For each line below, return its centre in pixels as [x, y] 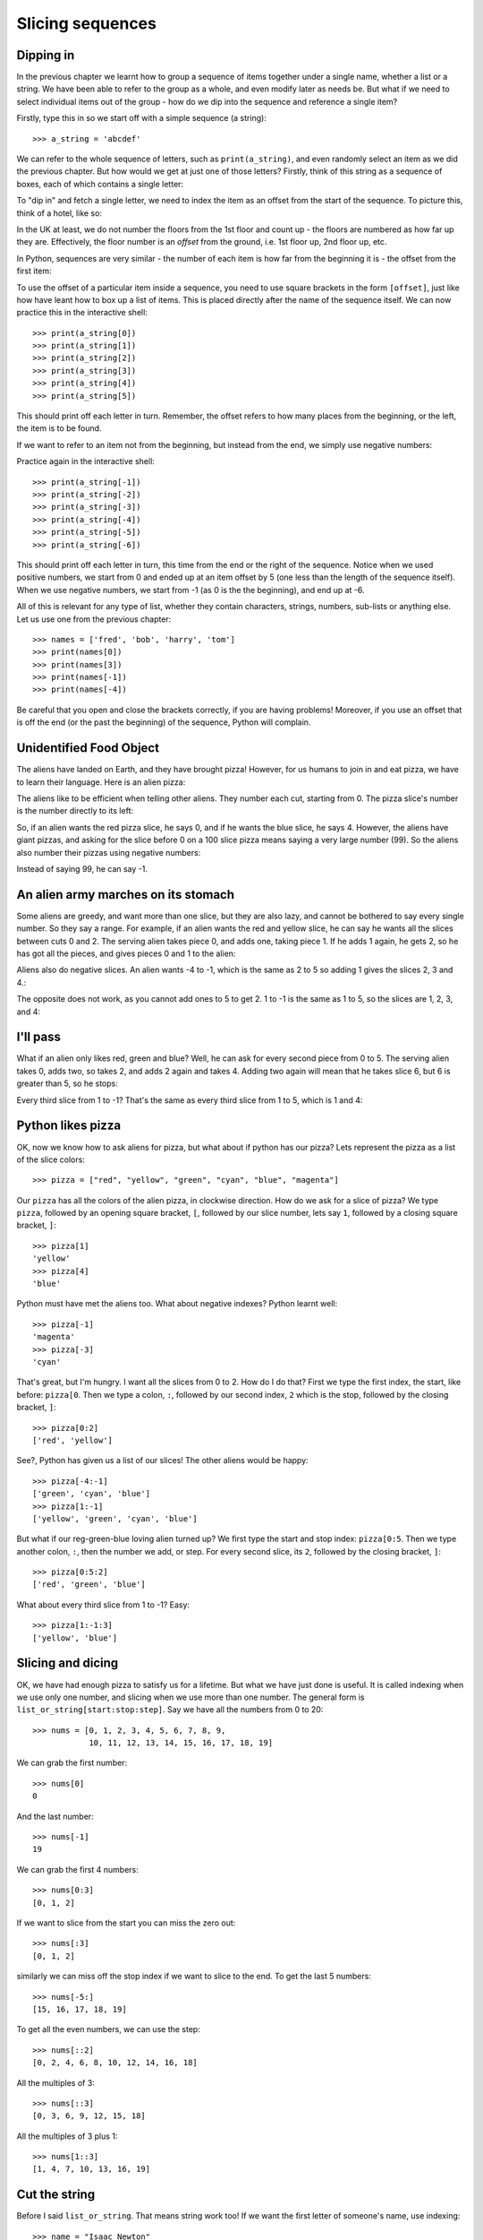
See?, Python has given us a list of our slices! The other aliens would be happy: [162, 1460]
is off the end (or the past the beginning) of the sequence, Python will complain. [164, 722]
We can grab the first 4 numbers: [77, 1869]
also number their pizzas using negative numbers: [109, 852]
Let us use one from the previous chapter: [94, 619]
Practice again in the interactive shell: [86, 461]
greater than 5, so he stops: [67, 1083]
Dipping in [46, 55]
